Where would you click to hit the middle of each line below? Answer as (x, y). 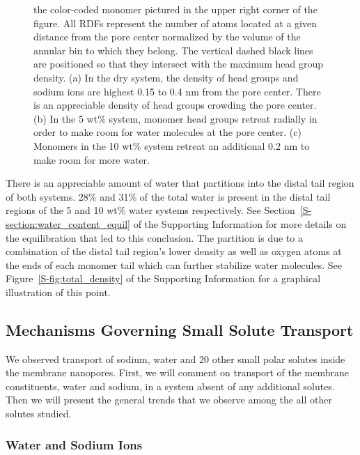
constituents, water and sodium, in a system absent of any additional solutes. (170, 386)
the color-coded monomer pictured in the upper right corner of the (175, 9)
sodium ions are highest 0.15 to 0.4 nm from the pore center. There (177, 91)
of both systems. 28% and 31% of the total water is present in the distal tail (168, 196)
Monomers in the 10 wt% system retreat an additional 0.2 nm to (172, 145)
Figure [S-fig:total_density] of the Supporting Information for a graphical (163, 278)
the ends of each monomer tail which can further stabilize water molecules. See (174, 264)
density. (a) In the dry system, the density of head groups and (166, 77)
